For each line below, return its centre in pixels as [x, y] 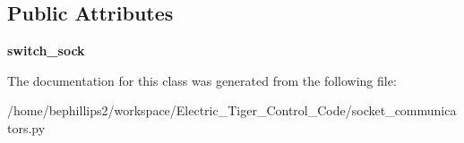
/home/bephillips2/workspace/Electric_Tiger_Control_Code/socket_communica [232, 110]
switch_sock [46, 50]
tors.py [26, 127]
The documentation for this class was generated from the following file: [202, 80]
